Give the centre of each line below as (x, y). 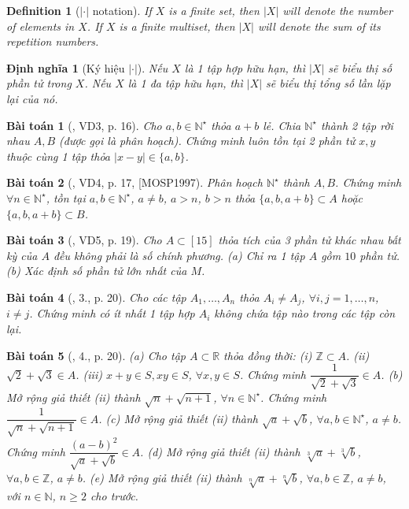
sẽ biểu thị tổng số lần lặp (328, 83)
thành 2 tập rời (357, 125)
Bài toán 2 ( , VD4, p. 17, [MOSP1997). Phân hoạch (134, 182)
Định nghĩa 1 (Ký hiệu (66, 67)
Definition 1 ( (43, 10)
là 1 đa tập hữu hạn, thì (185, 83)
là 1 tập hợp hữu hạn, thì (245, 67)
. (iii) (89, 374)
